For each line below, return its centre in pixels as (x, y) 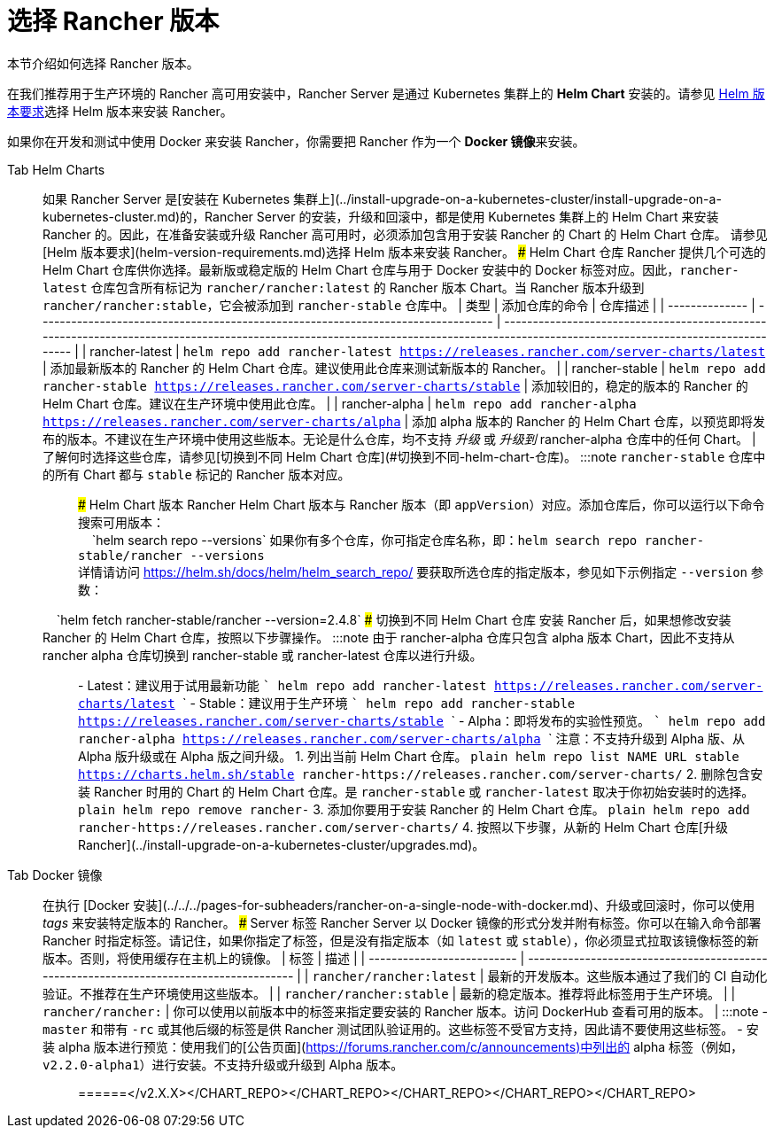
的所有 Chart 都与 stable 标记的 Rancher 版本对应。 (197, 474)
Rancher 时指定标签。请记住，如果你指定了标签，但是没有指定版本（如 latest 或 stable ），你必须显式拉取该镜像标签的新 (401, 940)
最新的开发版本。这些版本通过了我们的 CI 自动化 (627, 976)
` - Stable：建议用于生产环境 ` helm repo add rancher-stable (379, 703)
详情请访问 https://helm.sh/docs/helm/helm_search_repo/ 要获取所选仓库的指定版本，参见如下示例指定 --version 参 (421, 571)
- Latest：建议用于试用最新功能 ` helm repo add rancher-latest (283, 685)
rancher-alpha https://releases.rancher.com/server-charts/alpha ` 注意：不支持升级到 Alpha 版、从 (412, 738)
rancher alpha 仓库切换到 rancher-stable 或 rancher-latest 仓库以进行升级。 (263, 655)
